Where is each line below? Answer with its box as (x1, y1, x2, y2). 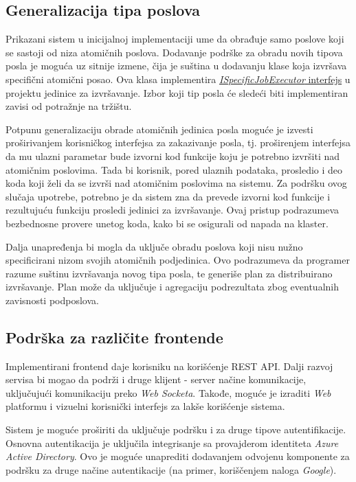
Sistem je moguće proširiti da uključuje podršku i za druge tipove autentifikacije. (5, 422, 346, 437)
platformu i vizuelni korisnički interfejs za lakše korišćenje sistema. (5, 399, 285, 413)
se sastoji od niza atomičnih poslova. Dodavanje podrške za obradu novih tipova (5, 45, 343, 59)
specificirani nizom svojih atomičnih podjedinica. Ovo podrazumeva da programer (5, 253, 350, 267)
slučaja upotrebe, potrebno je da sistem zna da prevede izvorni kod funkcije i (5, 189, 331, 203)
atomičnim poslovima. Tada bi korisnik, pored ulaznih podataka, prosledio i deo (5, 162, 343, 176)
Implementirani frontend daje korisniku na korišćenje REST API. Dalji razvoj (5, 358, 333, 373)
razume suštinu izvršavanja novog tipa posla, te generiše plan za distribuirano (5, 266, 333, 280)
